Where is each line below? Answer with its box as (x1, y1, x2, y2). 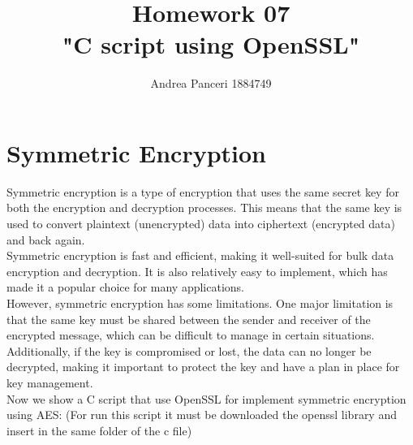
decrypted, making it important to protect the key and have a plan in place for (6, 358, 400, 375)
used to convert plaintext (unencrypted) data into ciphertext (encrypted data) (6, 215, 395, 232)
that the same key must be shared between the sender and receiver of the (6, 310, 371, 327)
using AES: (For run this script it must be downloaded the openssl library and (6, 406, 397, 423)
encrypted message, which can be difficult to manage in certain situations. (6, 326, 375, 343)
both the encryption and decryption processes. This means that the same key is (6, 199, 402, 216)
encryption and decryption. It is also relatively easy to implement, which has (6, 262, 388, 279)
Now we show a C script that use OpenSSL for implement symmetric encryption (6, 390, 407, 407)
